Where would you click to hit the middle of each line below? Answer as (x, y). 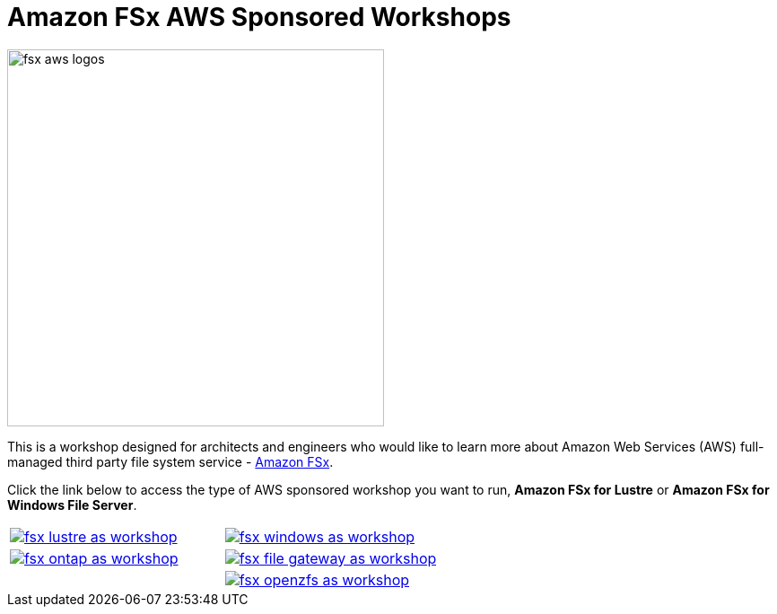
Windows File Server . (72, 504)
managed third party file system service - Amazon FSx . (170, 461)
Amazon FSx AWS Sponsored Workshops (259, 17)
